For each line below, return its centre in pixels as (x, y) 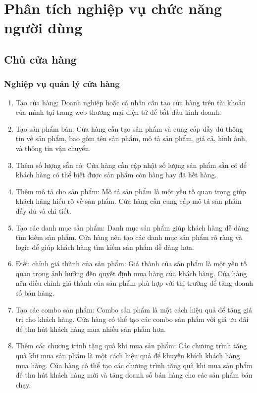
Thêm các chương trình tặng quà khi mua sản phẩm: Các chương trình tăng (131, 346)
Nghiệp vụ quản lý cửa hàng (62, 84)
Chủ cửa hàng (40, 59)
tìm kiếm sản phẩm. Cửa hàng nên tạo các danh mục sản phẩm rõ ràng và (129, 237)
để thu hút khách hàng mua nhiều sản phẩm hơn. (91, 329)
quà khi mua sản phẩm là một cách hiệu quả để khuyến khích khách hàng (128, 355)
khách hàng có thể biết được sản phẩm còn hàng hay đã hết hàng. (116, 175)
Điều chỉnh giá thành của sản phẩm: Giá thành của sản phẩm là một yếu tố (131, 264)
